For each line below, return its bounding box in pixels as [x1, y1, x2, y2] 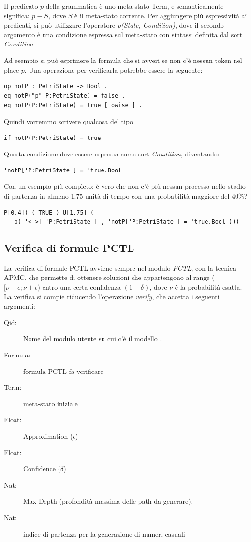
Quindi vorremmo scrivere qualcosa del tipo [4, 116, 133, 126]
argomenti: [4, 301, 35, 311]
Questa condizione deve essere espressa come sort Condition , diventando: [4, 149, 220, 159]
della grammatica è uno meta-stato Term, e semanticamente [45, 1, 224, 11]
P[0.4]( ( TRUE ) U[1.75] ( [4, 209, 94, 216]
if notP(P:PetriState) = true [4, 134, 101, 141]
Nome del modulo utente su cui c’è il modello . [23, 333, 162, 343]
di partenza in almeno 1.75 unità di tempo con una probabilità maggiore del [4, 190, 230, 201]
